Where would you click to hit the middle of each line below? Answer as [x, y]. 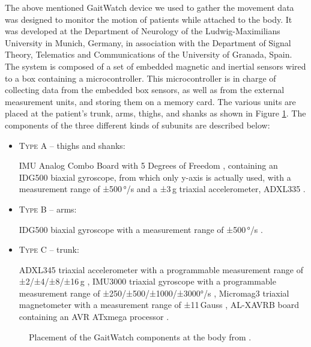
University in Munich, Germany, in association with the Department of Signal [148, 42]
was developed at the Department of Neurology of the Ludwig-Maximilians [143, 31]
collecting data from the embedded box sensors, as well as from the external [145, 90]
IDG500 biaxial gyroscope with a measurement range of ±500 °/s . [141, 229]
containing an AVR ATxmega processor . [94, 317]
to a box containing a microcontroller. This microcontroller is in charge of [140, 78]
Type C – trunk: [49, 249]
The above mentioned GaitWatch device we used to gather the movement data [149, 7]
